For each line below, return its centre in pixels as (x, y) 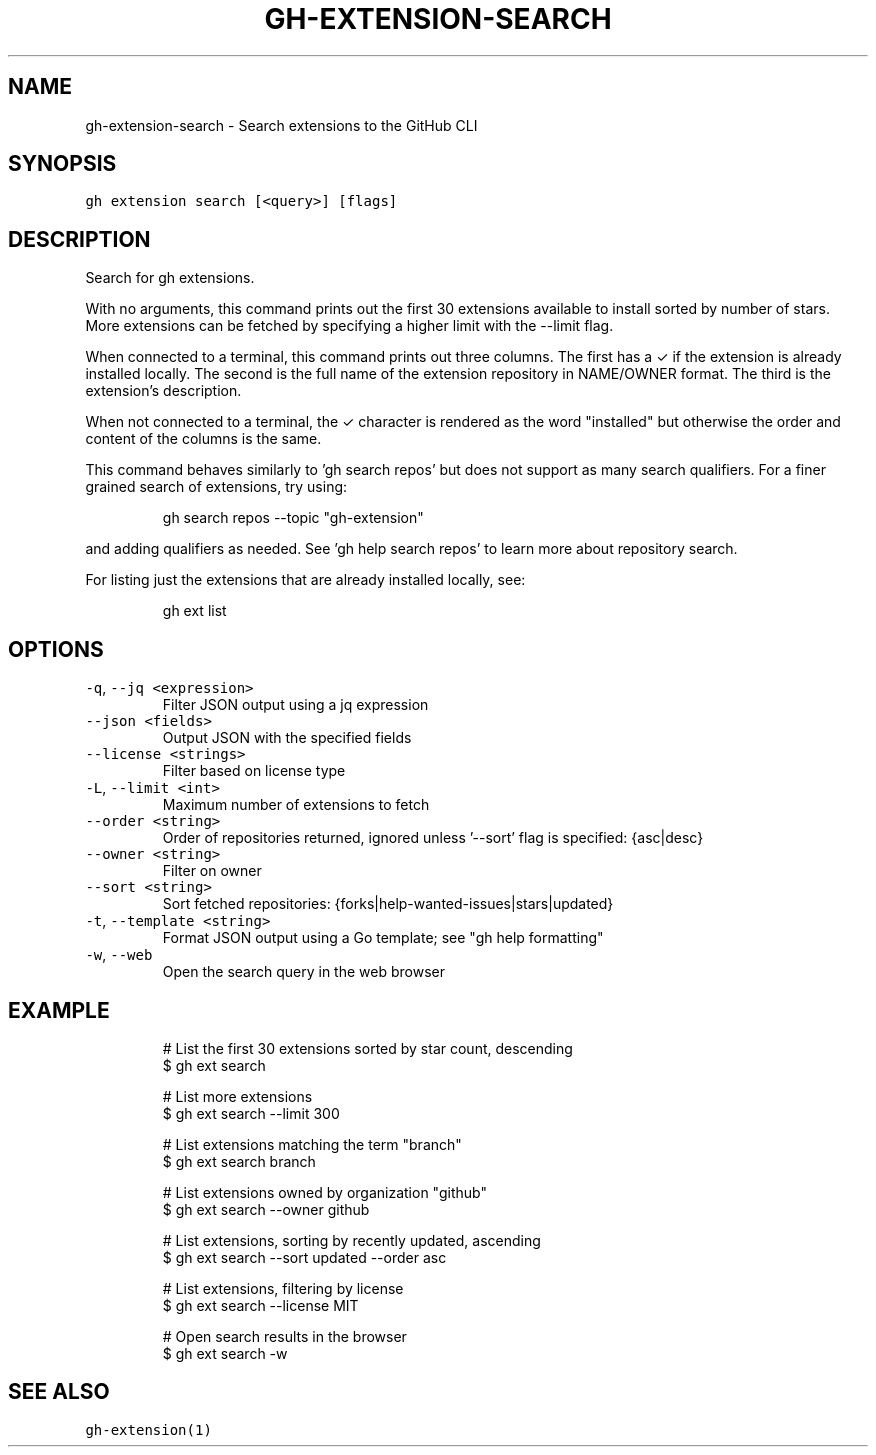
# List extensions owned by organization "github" (324, 1192)
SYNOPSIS (62, 164)
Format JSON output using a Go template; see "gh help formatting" (383, 938)
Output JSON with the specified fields (287, 738)
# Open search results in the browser (284, 1336)
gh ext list (194, 611)
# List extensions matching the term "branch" (312, 1144)
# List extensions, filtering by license (283, 1288)
